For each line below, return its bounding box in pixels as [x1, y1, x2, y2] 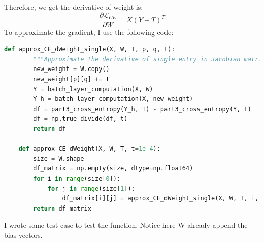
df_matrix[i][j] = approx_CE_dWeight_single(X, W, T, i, [62, 195, 259, 202]
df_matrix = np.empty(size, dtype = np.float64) [33, 165, 193, 172]
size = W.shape [33, 155, 84, 162]
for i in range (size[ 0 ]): [33, 175, 121, 182]
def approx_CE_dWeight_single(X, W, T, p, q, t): [4, 46, 175, 53]
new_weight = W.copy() [33, 65, 110, 73]
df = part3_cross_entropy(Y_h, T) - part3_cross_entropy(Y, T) [33, 105, 251, 113]
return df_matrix [33, 204, 91, 212]
